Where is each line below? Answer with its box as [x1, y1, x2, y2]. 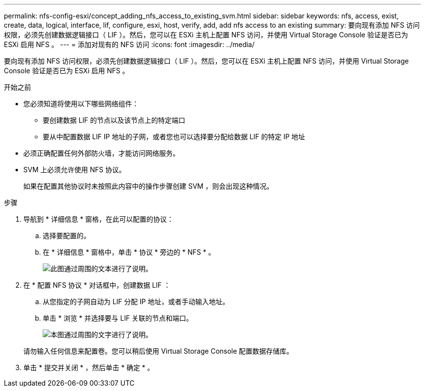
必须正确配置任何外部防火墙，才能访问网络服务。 [23, 149, 180, 157]
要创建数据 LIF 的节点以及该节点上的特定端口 [43, 116, 185, 124]
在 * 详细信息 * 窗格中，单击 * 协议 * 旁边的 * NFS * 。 [43, 248, 215, 256]
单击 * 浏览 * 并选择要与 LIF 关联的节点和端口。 [43, 314, 193, 322]
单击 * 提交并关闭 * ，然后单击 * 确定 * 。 [23, 363, 154, 372]
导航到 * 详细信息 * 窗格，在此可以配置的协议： [23, 215, 174, 223]
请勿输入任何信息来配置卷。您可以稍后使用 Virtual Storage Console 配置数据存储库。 [23, 347, 294, 355]
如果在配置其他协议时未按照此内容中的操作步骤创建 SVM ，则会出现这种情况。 [23, 182, 274, 190]
